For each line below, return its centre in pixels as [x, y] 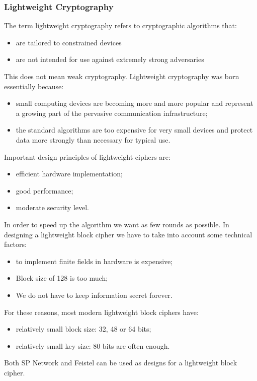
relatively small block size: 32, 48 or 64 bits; [83, 329]
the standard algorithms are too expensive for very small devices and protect [134, 130]
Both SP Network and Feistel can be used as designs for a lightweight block [121, 363]
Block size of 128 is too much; [62, 278]
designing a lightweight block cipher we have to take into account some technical [128, 234]
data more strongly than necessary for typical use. [93, 139]
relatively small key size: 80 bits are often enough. [93, 345]
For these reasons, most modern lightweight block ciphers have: [101, 312]
